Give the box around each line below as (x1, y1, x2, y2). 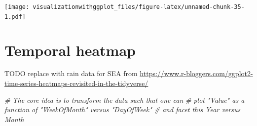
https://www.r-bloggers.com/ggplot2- (140, 68, 253, 79)
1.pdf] (4, 13, 26, 20)
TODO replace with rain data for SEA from (4, 68, 138, 79)
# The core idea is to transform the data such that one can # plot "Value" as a (4, 94, 245, 105)
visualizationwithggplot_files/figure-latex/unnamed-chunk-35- (33, 3, 245, 10)
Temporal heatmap (4, 40, 136, 60)
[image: (4, 3, 30, 10)
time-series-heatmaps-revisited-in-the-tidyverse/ (4, 78, 148, 88)
